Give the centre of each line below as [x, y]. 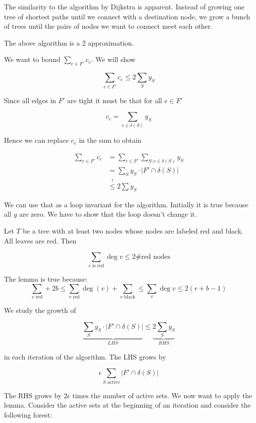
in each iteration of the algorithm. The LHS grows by [85, 356]
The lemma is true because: [46, 279]
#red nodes [153, 257]
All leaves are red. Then [40, 240]
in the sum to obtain [110, 140]
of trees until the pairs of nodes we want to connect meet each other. [108, 26]
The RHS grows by [33, 395]
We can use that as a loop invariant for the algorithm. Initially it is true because [126, 204]
